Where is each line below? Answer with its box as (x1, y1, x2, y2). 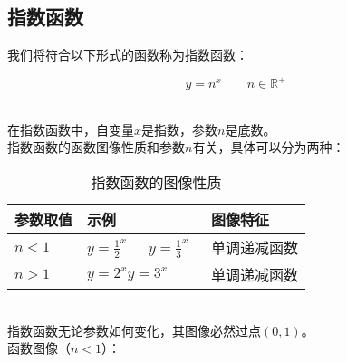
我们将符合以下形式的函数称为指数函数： (7, 45, 248, 64)
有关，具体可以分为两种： (192, 138, 345, 157)
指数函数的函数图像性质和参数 (7, 138, 185, 157)
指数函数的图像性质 (91, 172, 222, 194)
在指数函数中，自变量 (7, 119, 134, 138)
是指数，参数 (141, 119, 218, 138)
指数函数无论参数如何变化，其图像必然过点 (7, 320, 261, 339)
